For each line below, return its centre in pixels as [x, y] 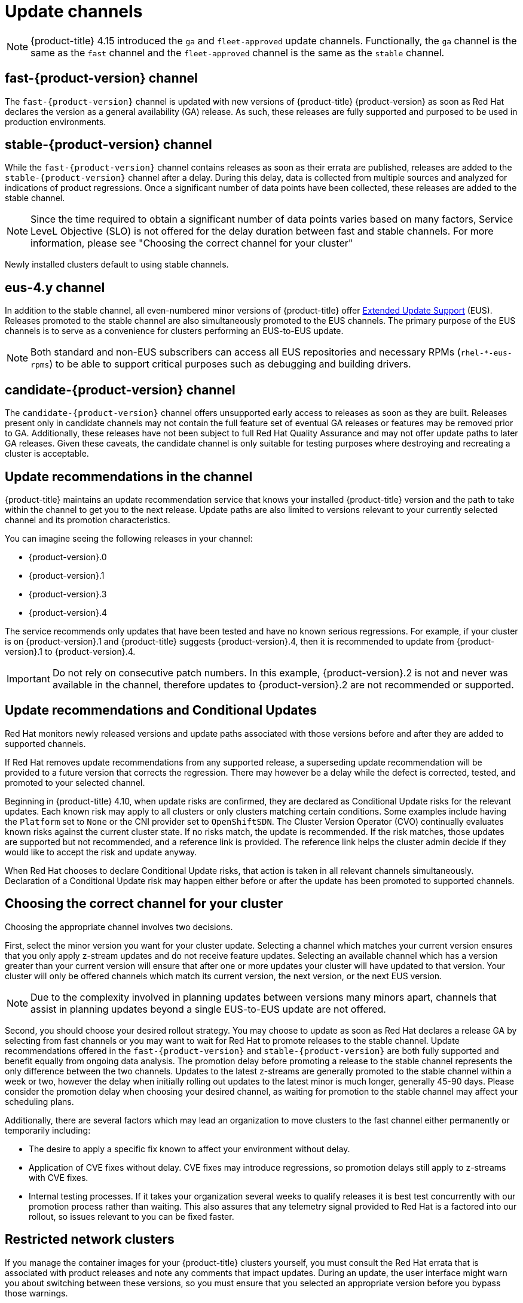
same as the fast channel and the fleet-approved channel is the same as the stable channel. [238, 52]
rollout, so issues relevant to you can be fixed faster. [131, 1216]
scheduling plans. [39, 1101]
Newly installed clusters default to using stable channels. [117, 265]
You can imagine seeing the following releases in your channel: [129, 538]
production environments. [56, 122]
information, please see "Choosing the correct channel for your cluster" [192, 243]
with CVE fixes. [59, 1177]
